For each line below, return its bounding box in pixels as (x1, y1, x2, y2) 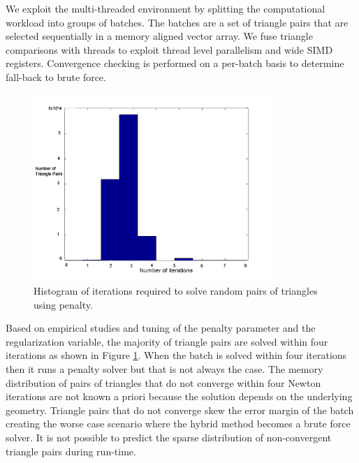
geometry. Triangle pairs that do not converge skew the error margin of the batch (6, 402, 354, 417)
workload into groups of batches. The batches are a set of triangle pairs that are (6, 15, 349, 29)
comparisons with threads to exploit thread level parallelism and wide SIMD (6, 42, 333, 57)
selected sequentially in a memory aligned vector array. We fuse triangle (6, 29, 313, 43)
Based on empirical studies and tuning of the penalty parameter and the (6, 321, 316, 335)
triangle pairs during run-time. (6, 443, 136, 458)
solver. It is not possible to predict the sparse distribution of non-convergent (6, 429, 332, 444)
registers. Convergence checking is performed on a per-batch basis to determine (6, 56, 344, 71)
